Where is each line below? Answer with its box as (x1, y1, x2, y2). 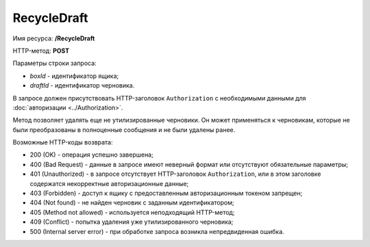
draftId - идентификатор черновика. (29, 81, 135, 90)
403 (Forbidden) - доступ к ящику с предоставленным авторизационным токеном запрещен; (29, 189, 303, 198)
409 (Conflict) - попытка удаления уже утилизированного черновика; (29, 218, 234, 226)
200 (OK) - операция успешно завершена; (29, 151, 153, 159)
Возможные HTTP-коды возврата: (12, 138, 113, 146)
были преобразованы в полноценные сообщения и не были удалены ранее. (12, 125, 236, 133)
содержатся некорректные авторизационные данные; (29, 179, 189, 187)
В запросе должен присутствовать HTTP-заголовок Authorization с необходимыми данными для (12, 94, 306, 102)
